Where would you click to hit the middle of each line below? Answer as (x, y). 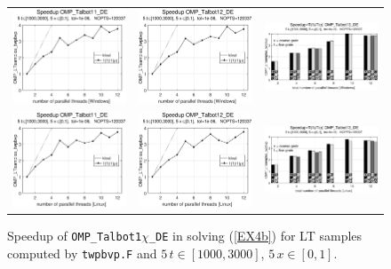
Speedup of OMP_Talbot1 (75, 235)
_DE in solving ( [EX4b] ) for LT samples (255, 235)
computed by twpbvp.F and (82, 253)
